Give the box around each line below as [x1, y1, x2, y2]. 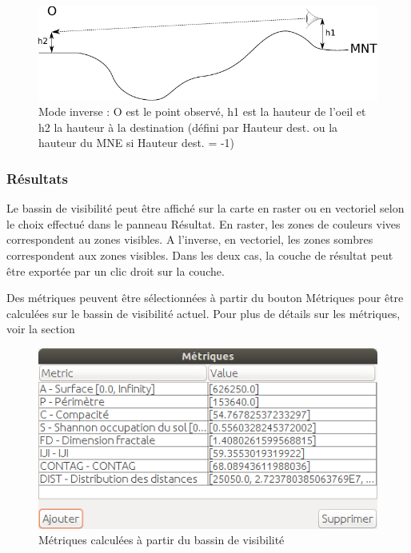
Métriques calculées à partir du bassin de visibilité [38, 531, 285, 548]
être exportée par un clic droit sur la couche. [6, 262, 225, 279]
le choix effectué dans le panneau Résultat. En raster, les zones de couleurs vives [6, 215, 401, 232]
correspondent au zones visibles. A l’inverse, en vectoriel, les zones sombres [6, 231, 373, 248]
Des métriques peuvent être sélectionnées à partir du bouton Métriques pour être [6, 289, 404, 306]
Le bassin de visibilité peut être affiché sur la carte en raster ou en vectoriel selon [6, 200, 405, 217]
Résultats [6, 168, 69, 188]
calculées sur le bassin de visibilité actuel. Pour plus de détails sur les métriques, [6, 304, 401, 321]
